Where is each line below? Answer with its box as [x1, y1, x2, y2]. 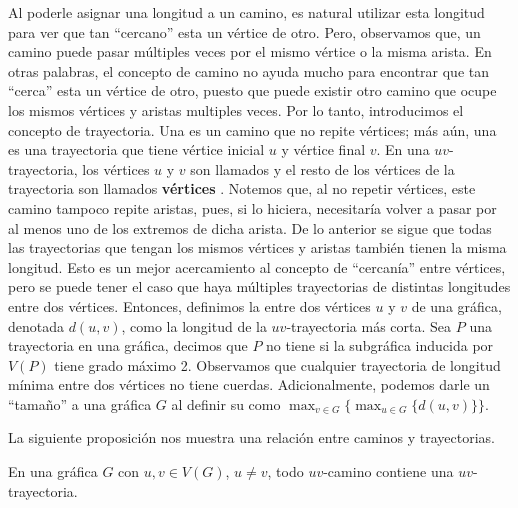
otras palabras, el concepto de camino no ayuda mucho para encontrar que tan [8, 60, 490, 81]
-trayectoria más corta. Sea [286, 315, 452, 336]
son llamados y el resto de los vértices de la [190, 158, 455, 179]
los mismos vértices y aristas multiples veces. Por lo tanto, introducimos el [8, 99, 464, 120]
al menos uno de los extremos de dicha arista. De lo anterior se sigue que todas [8, 217, 492, 238]
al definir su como [171, 393, 281, 414]
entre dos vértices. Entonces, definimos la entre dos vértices [8, 295, 371, 316]
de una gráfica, [411, 295, 502, 316]
